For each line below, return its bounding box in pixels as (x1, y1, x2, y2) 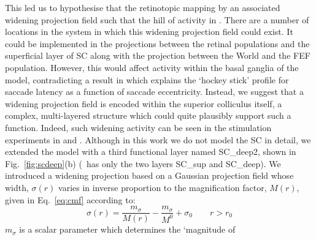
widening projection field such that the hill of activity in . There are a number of (5, 13, 309, 26)
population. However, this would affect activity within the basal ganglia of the (5, 61, 299, 73)
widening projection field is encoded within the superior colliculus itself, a (5, 97, 282, 110)
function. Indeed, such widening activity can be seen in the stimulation (5, 121, 272, 133)
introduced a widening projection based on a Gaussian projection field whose (5, 169, 294, 182)
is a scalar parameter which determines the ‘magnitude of (19, 223, 236, 236)
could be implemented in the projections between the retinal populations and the (5, 37, 310, 50)
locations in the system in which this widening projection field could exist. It (5, 25, 293, 38)
